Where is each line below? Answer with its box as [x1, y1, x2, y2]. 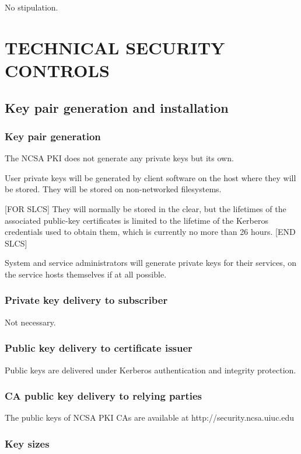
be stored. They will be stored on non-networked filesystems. [5, 183, 222, 195]
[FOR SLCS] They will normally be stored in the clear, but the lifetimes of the [5, 202, 286, 214]
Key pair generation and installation [5, 98, 229, 116]
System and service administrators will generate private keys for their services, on [5, 257, 297, 269]
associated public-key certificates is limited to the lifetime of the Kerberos [5, 214, 268, 226]
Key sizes [5, 436, 50, 450]
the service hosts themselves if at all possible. [5, 268, 167, 280]
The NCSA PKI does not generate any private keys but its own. [5, 152, 234, 164]
